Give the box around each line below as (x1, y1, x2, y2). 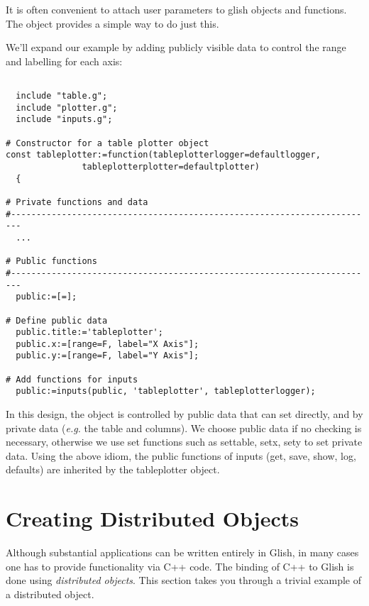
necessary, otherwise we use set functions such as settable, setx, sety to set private (6, 434, 363, 449)
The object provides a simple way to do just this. (6, 16, 219, 31)
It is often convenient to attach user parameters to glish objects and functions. (6, 2, 347, 16)
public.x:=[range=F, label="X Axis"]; (16, 338, 199, 349)
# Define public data (6, 315, 108, 326)
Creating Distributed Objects (6, 504, 299, 533)
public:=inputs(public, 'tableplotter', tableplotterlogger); (16, 386, 316, 397)
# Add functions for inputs (6, 374, 138, 385)
